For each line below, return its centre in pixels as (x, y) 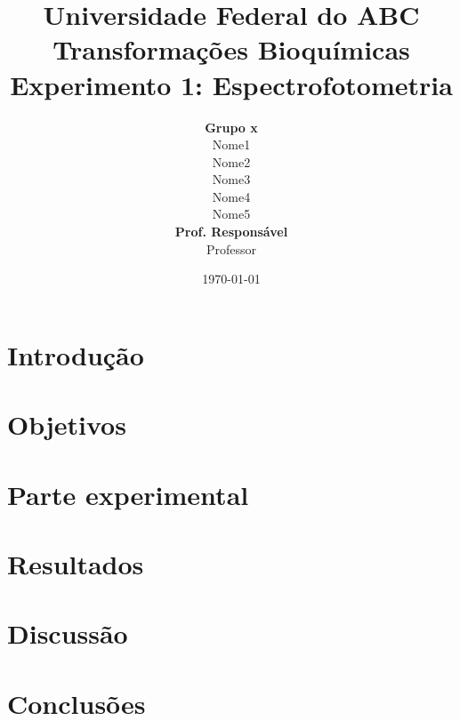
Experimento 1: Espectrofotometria (231, 84)
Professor (231, 248)
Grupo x (231, 127)
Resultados (76, 563)
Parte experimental (128, 494)
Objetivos (67, 425)
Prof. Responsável (231, 232)
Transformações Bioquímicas (231, 49)
